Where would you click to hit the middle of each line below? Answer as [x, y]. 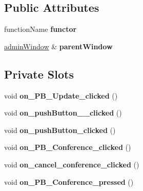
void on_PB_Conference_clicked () [68, 147]
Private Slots [39, 74]
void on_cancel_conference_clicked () [72, 164]
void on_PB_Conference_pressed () [69, 182]
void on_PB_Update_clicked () [61, 95]
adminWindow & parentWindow [58, 46]
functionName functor [40, 29]
